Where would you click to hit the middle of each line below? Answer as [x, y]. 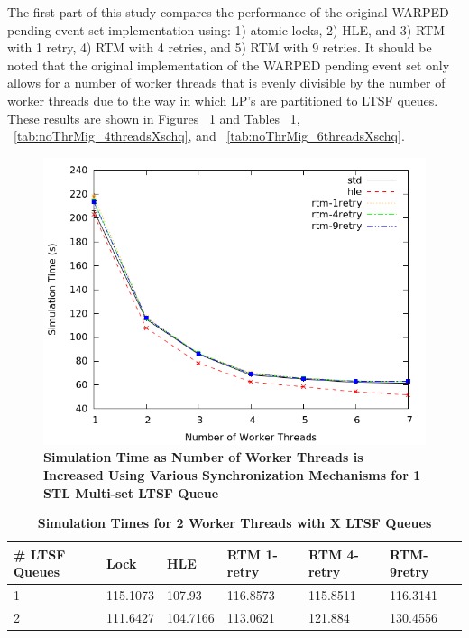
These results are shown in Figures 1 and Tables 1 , [154, 118]
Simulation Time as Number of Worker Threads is [203, 457]
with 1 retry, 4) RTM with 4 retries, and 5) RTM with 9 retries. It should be [220, 47]
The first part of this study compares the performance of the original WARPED [228, 12]
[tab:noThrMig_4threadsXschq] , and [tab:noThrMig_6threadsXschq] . [209, 136]
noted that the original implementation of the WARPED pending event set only [229, 65]
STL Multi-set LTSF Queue [131, 492]
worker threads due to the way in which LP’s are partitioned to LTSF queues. [223, 100]
